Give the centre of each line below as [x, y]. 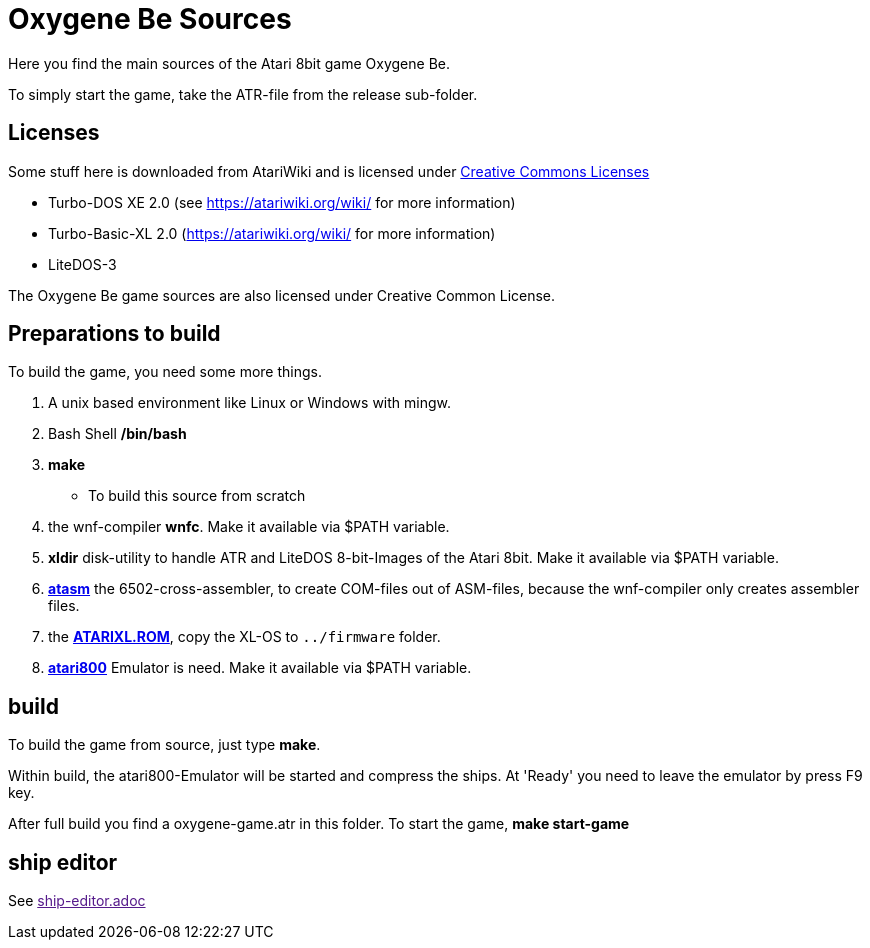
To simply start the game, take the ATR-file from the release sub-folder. [243, 94]
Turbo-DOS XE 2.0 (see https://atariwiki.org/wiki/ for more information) [282, 202]
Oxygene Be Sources [150, 19]
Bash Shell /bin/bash [117, 434]
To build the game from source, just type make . [164, 745]
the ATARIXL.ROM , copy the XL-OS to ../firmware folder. [244, 637]
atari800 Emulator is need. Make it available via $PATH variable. [260, 668]
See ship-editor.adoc [77, 901]
